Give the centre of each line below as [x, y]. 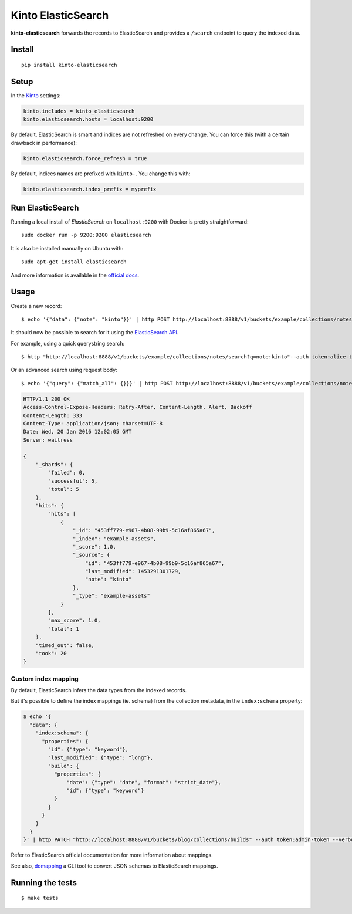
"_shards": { [54, 464]
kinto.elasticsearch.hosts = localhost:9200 [88, 119]
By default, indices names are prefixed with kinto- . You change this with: [101, 174]
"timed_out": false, [65, 645]
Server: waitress [48, 440]
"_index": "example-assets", [114, 539]
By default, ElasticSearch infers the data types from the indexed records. [99, 690]
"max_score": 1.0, [74, 621]
